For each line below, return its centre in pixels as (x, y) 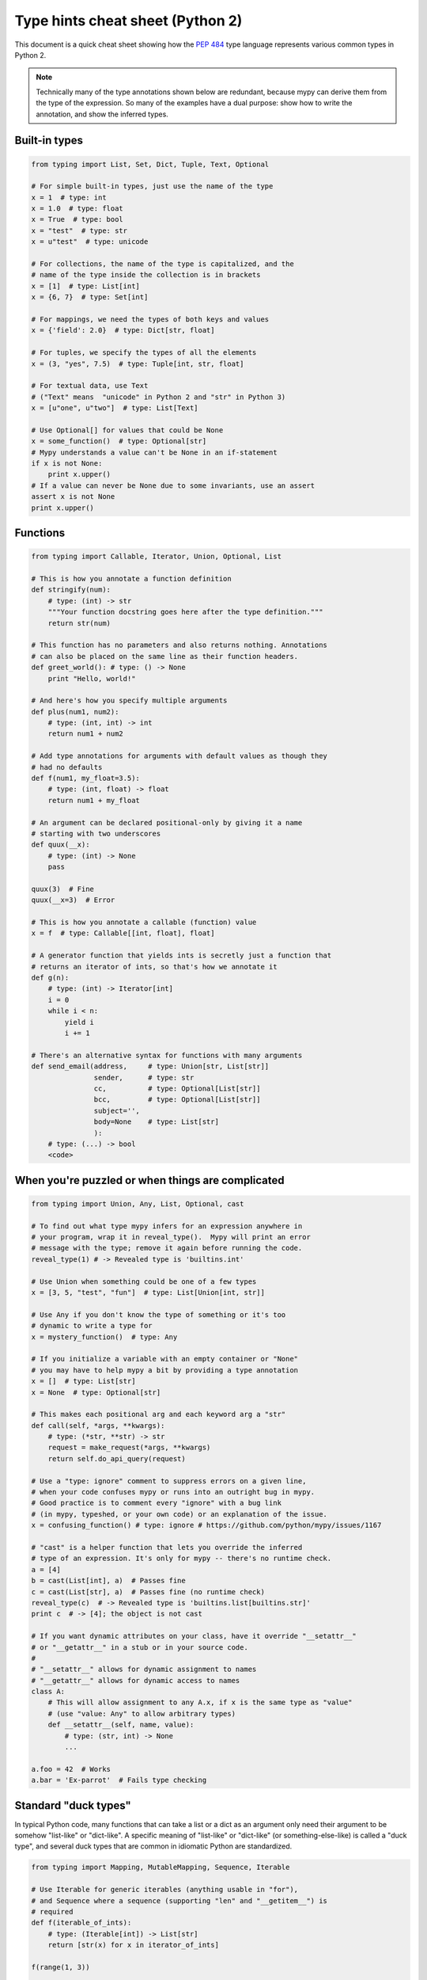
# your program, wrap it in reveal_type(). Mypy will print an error (171, 1237)
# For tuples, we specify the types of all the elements (144, 353)
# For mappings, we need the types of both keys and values (150, 319)
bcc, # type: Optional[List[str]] (177, 1100)
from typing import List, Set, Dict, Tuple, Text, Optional (150, 164)
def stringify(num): (71, 590)
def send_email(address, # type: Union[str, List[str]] (150, 1066)
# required (52, 1912)
